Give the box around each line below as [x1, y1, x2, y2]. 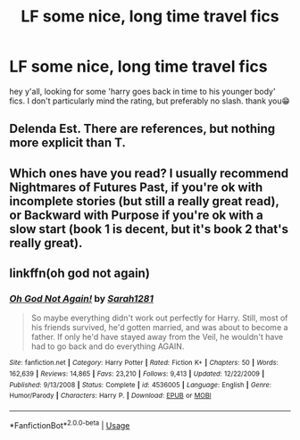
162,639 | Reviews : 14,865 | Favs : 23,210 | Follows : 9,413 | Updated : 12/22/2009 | [9, 369, 265, 378]
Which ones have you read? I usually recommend [9, 165, 288, 180]
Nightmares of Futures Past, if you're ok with [9, 179, 263, 195]
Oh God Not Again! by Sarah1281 [9, 293, 154, 305]
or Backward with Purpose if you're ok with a [9, 207, 263, 222]
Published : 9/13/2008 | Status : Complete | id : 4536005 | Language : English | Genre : [9, 380, 272, 389]
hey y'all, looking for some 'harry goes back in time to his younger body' [9, 86, 276, 96]
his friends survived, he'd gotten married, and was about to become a [30, 322, 288, 333]
